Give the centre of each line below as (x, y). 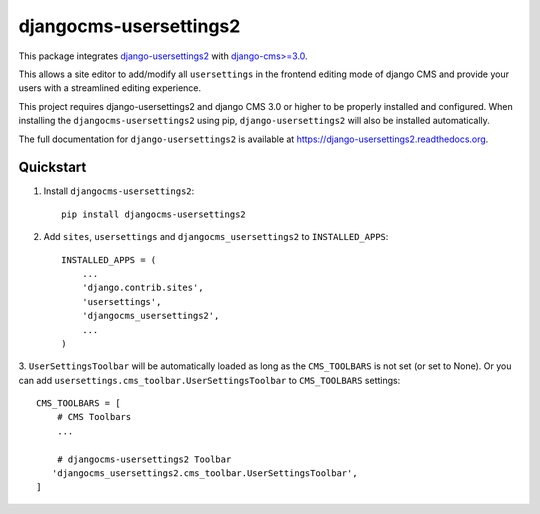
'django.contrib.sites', (142, 288)
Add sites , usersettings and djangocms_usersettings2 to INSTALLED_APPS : (216, 237)
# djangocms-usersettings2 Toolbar (144, 459)
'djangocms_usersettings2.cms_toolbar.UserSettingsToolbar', (205, 473)
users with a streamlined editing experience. (110, 88)
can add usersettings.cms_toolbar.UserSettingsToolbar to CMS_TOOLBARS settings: (209, 380)
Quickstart (52, 167)
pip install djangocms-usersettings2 (154, 214)
